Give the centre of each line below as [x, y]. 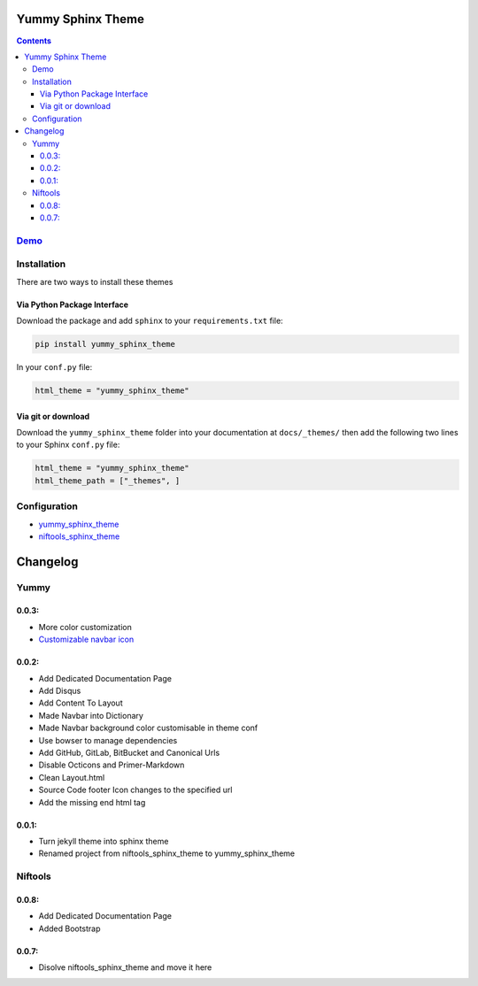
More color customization [85, 627]
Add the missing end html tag [92, 802]
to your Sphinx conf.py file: [68, 445]
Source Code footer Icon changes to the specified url [135, 790]
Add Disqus [60, 691]
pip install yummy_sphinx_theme [105, 344]
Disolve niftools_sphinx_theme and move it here [125, 967]
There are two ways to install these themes [95, 281]
